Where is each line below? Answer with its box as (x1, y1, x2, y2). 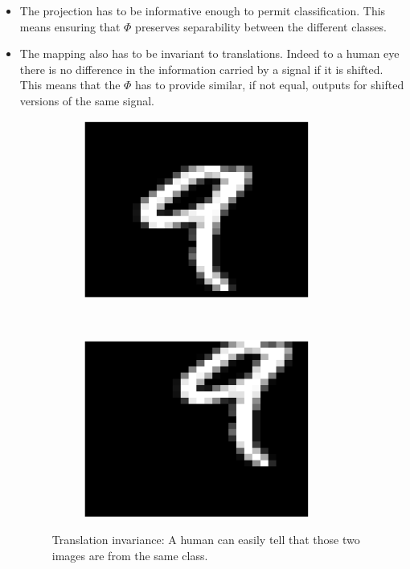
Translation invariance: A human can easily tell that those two (51, 530, 360, 547)
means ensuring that (19, 18, 121, 35)
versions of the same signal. (19, 92, 154, 108)
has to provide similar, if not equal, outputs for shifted (135, 76, 404, 93)
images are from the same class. (51, 546, 208, 563)
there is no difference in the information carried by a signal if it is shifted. (19, 60, 383, 77)
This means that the (19, 76, 121, 93)
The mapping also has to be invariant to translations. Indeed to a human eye (19, 45, 400, 62)
